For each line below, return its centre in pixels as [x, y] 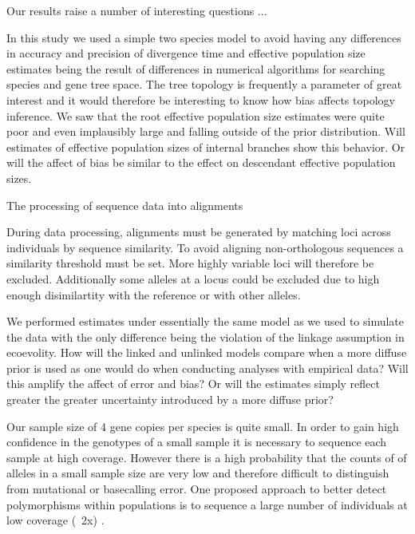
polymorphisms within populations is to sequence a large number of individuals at [207, 504]
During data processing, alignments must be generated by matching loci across [199, 232]
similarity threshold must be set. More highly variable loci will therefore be [190, 263]
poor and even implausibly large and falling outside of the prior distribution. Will [206, 131]
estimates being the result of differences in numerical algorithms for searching [196, 68]
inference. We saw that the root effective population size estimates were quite [196, 115]
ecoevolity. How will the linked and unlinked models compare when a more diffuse [207, 352]
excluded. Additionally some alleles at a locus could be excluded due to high [193, 278]
